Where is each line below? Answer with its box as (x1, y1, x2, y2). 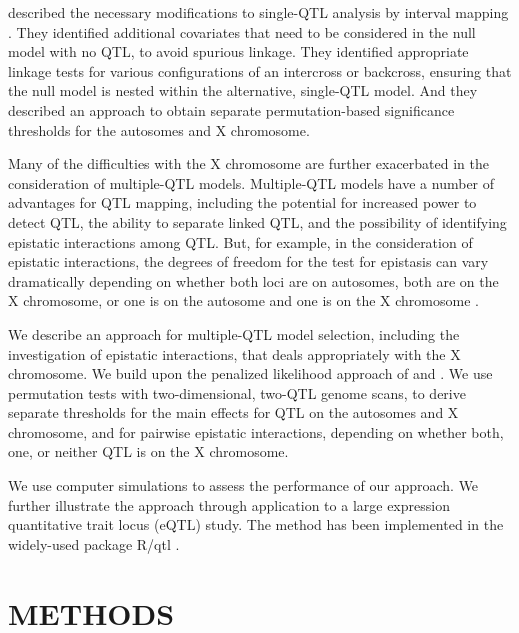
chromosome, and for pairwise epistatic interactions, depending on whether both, (8, 421, 504, 442)
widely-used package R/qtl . (8, 533, 180, 554)
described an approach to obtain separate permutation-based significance (8, 99, 455, 120)
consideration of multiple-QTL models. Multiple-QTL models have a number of (8, 172, 495, 193)
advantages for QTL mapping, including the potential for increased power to (8, 192, 477, 213)
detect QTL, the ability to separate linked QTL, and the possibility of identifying (8, 211, 507, 232)
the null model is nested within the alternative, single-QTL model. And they (8, 80, 478, 101)
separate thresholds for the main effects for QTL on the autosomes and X (8, 402, 459, 423)
